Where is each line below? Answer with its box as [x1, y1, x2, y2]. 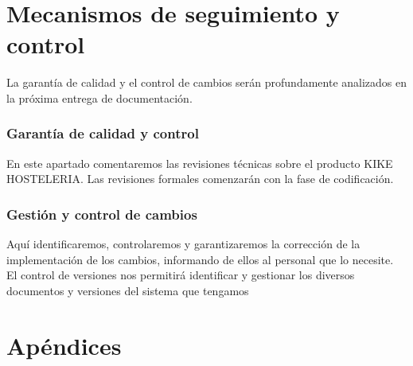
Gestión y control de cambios [6, 204, 197, 224]
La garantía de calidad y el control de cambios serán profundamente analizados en [6, 74, 407, 91]
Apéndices [6, 329, 122, 361]
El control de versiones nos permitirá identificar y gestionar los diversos [6, 267, 355, 283]
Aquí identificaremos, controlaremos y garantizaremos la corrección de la [6, 236, 360, 252]
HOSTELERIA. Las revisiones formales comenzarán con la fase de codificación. [6, 170, 394, 187]
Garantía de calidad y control [6, 123, 199, 143]
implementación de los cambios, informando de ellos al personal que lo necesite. [6, 251, 394, 267]
